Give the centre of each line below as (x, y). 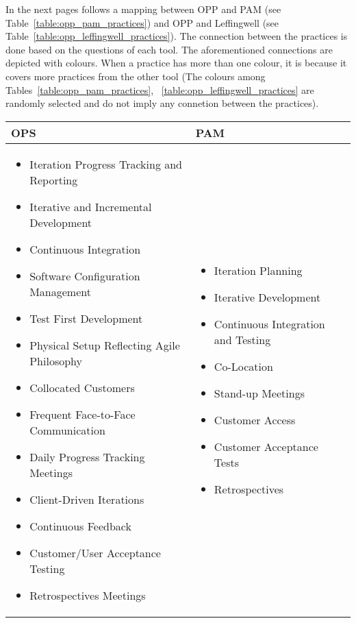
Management (60, 291)
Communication (67, 430)
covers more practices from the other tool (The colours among (136, 76)
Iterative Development (267, 297)
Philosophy (56, 361)
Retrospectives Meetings (88, 595)
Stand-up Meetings (259, 393)
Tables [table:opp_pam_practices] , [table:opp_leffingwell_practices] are (160, 89)
